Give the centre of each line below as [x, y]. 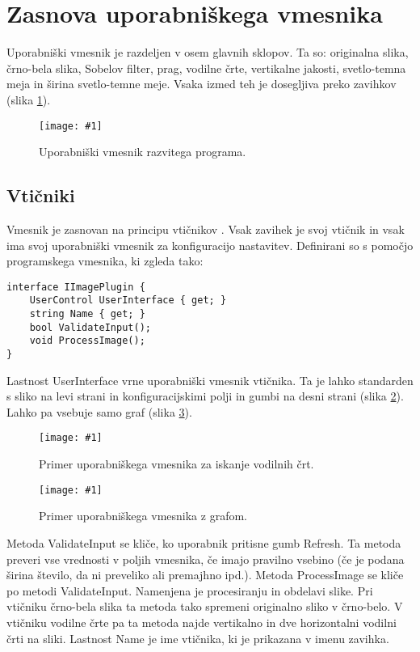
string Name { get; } [87, 314]
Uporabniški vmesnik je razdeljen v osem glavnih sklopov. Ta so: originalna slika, [208, 52]
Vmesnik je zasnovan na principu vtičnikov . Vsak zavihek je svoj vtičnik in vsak [206, 229]
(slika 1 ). [29, 99]
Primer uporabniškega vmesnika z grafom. [143, 516]
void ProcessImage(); [87, 341]
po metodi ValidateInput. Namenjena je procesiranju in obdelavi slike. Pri [190, 590]
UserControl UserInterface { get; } [128, 301]
